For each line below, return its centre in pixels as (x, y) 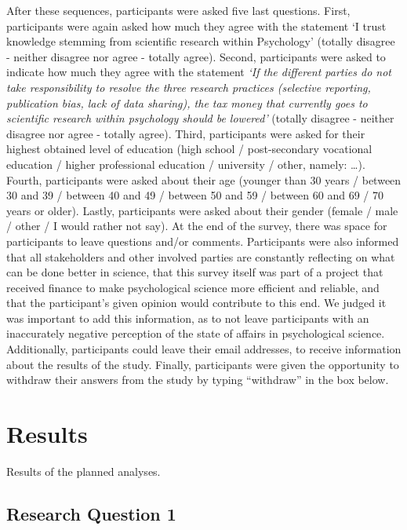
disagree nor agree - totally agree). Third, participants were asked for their (186, 133)
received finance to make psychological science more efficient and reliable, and (193, 287)
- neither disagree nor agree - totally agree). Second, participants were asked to (196, 56)
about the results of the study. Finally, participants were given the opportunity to (203, 364)
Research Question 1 (91, 513)
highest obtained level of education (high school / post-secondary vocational (189, 149)
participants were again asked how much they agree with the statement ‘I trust (196, 26)
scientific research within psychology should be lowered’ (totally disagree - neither (200, 118)
